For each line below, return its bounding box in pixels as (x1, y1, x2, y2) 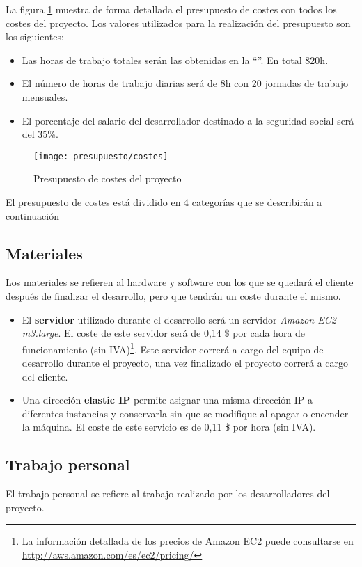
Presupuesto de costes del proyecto (33, 171, 182, 186)
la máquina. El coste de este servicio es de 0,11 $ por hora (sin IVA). (22, 420, 316, 434)
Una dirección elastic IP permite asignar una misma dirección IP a (22, 392, 313, 407)
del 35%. (22, 127, 58, 141)
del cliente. (22, 369, 68, 383)
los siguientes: (6, 29, 64, 44)
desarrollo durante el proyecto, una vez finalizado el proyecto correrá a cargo (22, 356, 349, 370)
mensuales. (22, 89, 68, 104)
